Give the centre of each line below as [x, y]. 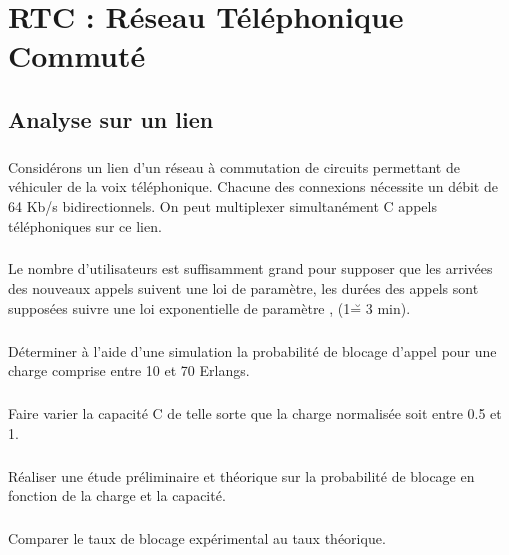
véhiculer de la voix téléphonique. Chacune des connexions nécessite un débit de [253, 186]
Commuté [77, 55]
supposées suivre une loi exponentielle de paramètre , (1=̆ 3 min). [209, 307]
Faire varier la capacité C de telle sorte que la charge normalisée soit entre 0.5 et [255, 413]
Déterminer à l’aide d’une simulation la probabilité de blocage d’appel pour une [252, 350]
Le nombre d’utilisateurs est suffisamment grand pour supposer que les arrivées [250, 268]
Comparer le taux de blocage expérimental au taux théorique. [197, 538]
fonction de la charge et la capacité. [117, 495]
